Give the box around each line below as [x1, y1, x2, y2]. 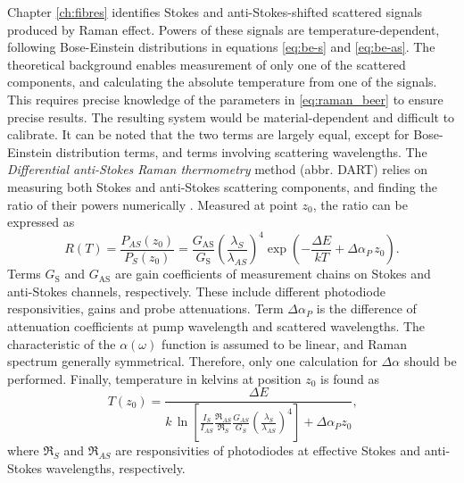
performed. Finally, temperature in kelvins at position [7, 369, 302, 387]
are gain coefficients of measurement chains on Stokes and [114, 264, 431, 283]
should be [403, 352, 457, 371]
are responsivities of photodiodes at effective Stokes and [115, 441, 421, 460]
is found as [320, 369, 379, 387]
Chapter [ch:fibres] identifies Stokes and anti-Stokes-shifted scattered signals [7, 3, 423, 21]
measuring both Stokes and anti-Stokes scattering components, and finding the [7, 177, 437, 196]
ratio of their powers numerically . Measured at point [7, 195, 298, 213]
